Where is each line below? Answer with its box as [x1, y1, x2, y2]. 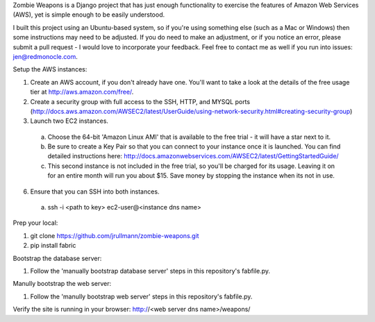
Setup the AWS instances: [12, 65, 87, 74]
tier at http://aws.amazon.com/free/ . [30, 87, 134, 96]
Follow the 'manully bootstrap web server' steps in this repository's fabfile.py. [30, 292, 253, 300]
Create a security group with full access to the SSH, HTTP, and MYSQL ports [30, 97, 250, 105]
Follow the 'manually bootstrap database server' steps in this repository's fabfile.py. [30, 266, 271, 275]
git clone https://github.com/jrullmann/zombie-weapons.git [30, 231, 199, 239]
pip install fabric [30, 241, 76, 250]
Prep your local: [12, 219, 58, 227]
